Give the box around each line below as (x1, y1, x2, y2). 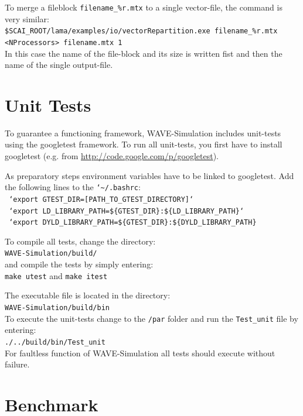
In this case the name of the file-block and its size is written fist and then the (5, 47, 282, 59)
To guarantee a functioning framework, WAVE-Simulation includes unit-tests (5, 126, 281, 139)
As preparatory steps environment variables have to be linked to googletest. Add (5, 169, 294, 181)
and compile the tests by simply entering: (5, 258, 154, 270)
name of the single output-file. (5, 59, 113, 71)
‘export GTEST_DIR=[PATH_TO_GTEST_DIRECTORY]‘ (9, 195, 194, 204)
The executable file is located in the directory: (5, 289, 171, 301)
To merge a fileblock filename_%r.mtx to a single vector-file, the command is (5, 1, 282, 13)
